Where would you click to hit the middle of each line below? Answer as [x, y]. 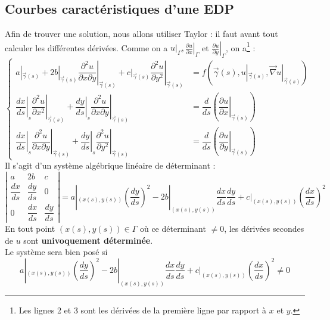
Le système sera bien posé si [56, 252]
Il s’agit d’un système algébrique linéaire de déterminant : [110, 165]
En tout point [30, 229]
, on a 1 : [240, 46]
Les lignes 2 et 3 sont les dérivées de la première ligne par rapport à [143, 310]
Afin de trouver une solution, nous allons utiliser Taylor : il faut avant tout [141, 34]
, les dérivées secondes [264, 229]
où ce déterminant [173, 229]
